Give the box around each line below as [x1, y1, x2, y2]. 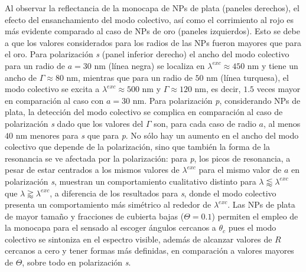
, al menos [263, 117, 301, 129]
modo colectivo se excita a [5, 83, 100, 95]
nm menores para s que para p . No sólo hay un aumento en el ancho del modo [15, 129, 299, 141]
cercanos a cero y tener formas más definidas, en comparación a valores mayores [5, 244, 294, 257]
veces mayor [256, 83, 301, 95]
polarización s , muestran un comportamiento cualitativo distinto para [5, 175, 256, 187]
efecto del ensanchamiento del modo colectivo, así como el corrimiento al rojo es [5, 13, 294, 25]
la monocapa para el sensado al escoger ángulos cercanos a [5, 221, 216, 234]
